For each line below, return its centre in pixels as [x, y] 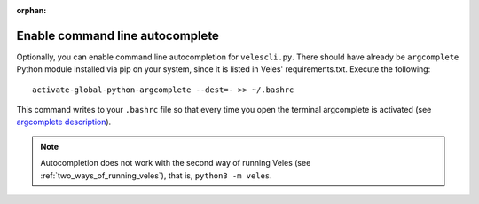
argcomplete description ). [64, 122]
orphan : [31, 10]
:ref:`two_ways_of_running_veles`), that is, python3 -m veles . [156, 175]
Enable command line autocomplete [118, 35]
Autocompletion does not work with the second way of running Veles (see [176, 163]
